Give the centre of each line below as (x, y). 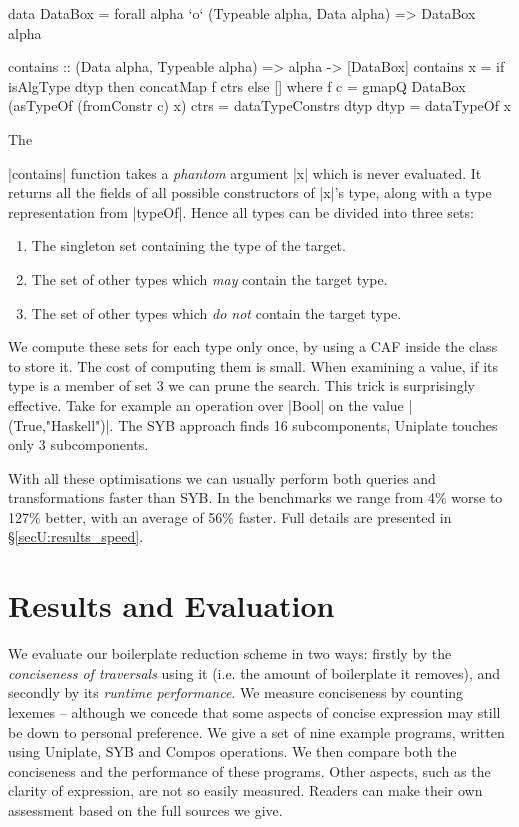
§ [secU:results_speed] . (76, 536)
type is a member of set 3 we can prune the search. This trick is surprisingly (241, 385)
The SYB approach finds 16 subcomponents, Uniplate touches (308, 424)
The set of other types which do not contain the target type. (216, 312)
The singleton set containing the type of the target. (188, 245)
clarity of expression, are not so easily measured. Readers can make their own (245, 790)
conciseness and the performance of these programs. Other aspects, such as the (249, 770)
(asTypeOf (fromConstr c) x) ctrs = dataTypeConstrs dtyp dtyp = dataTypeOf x (260, 105)
